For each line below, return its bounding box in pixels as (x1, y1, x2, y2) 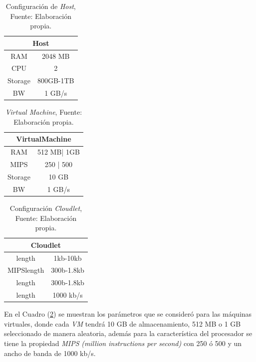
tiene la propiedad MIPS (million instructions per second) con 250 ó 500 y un (4, 338, 242, 348)
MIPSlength (7, 265, 44, 275)
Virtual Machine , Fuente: (5, 107, 82, 117)
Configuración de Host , (5, 1, 76, 11)
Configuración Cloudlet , (9, 202, 82, 213)
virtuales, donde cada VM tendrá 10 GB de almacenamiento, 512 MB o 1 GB (4, 318, 241, 329)
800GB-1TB (37, 75, 74, 86)
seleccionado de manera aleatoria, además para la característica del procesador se (4, 328, 253, 339)
